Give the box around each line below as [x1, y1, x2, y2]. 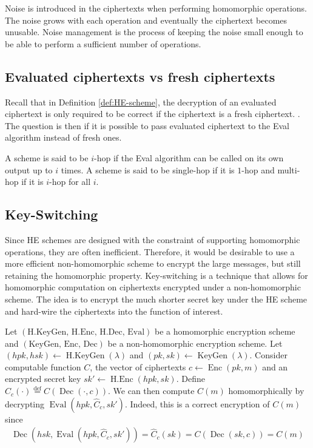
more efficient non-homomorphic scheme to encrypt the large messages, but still [5, 257, 301, 270]
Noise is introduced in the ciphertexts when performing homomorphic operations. [5, 2, 307, 14]
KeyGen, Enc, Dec [29, 339, 98, 349]
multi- [277, 163, 300, 176]
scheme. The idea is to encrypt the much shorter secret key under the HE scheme [5, 292, 308, 305]
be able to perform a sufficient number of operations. [5, 37, 201, 50]
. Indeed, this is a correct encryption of [124, 397, 270, 410]
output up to [5, 163, 53, 176]
